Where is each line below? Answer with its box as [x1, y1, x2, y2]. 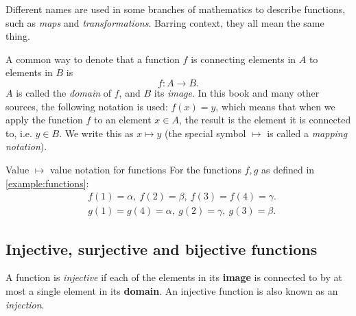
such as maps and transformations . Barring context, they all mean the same [5, 15, 324, 29]
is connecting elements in [191, 51, 296, 66]
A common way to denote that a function [5, 51, 180, 66]
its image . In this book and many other [154, 85, 320, 99]
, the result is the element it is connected [178, 112, 351, 127]
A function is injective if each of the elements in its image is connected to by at [5, 270, 342, 284]
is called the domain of [16, 85, 112, 99]
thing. [5, 29, 30, 43]
